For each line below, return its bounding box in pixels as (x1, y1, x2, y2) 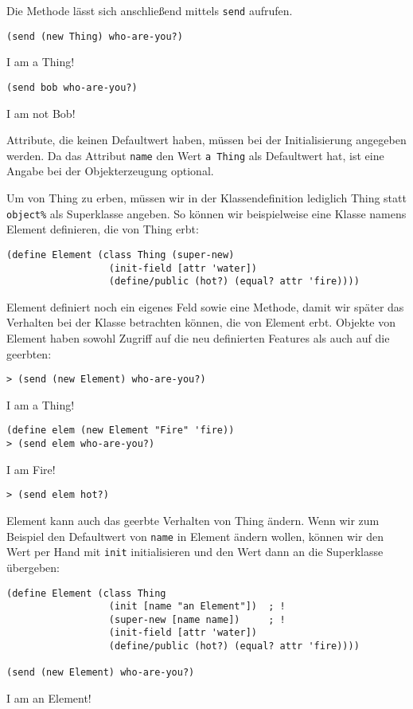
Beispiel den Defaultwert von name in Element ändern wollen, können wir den (6, 527, 384, 544)
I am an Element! (6, 690, 92, 707)
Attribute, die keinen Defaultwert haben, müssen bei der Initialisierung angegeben (6, 131, 407, 148)
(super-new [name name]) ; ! (108, 613, 286, 625)
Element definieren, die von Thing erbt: (6, 221, 199, 237)
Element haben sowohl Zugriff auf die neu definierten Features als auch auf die (6, 330, 390, 346)
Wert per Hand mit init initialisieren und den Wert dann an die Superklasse (6, 543, 384, 560)
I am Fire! (6, 460, 56, 477)
